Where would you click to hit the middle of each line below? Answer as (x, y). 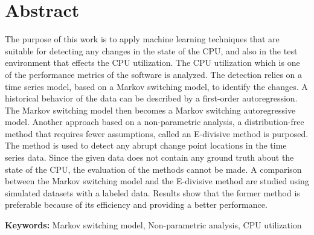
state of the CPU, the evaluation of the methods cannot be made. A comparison (153, 169)
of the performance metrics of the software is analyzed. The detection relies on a (153, 74)
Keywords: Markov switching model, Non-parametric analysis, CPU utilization (153, 225)
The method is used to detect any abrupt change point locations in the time (146, 145)
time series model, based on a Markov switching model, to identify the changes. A (156, 86)
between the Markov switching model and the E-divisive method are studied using (157, 181)
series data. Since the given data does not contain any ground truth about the (149, 157)
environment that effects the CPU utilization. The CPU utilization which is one (152, 63)
